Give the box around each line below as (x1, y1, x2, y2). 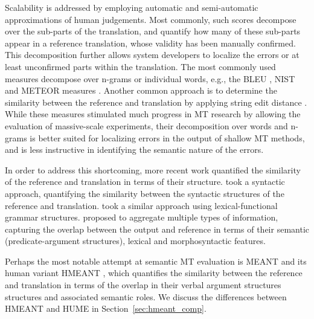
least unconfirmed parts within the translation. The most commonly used (5, 60, 276, 72)
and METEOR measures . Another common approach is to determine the (5, 84, 277, 97)
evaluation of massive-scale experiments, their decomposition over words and (5, 119, 288, 132)
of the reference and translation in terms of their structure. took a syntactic (5, 175, 285, 188)
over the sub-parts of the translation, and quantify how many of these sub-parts (5, 25, 301, 37)
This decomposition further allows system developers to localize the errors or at (5, 48, 300, 61)
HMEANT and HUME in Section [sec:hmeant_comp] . (5, 302, 207, 315)
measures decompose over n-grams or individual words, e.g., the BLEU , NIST (5, 72, 295, 85)
